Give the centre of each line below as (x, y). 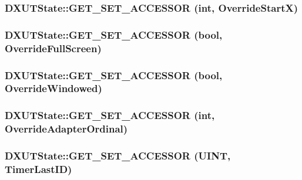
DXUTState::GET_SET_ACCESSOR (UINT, (118, 156)
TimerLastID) (38, 169)
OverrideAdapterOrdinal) (66, 129)
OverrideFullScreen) (53, 48)
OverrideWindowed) (53, 88)
